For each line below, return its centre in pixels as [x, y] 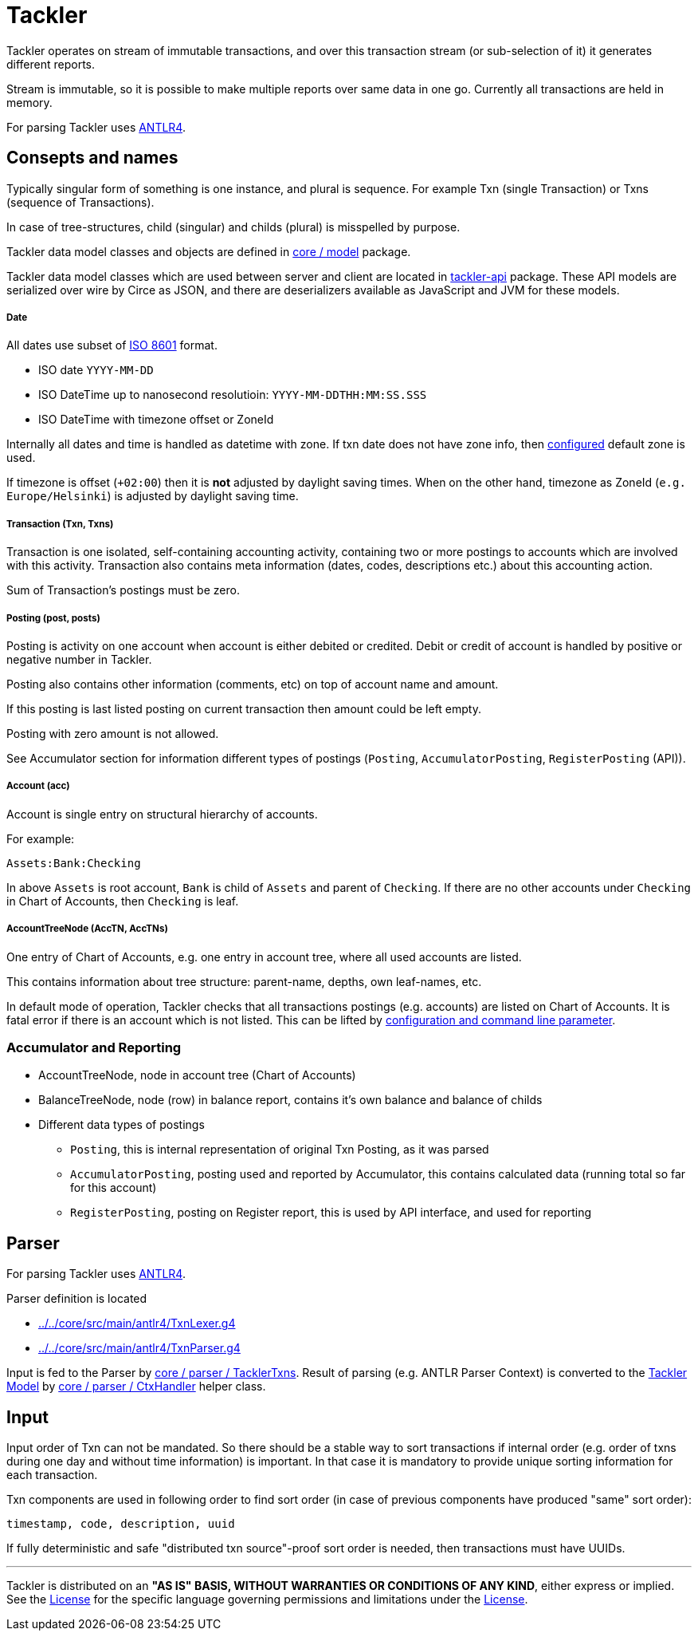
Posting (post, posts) [53, 618]
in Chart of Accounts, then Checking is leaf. [123, 901]
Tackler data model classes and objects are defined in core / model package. [209, 251]
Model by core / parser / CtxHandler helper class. [136, 1387]
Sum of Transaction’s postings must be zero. [123, 590]
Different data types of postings [122, 1125]
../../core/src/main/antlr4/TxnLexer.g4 [137, 1323]
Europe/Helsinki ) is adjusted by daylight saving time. [153, 496]
